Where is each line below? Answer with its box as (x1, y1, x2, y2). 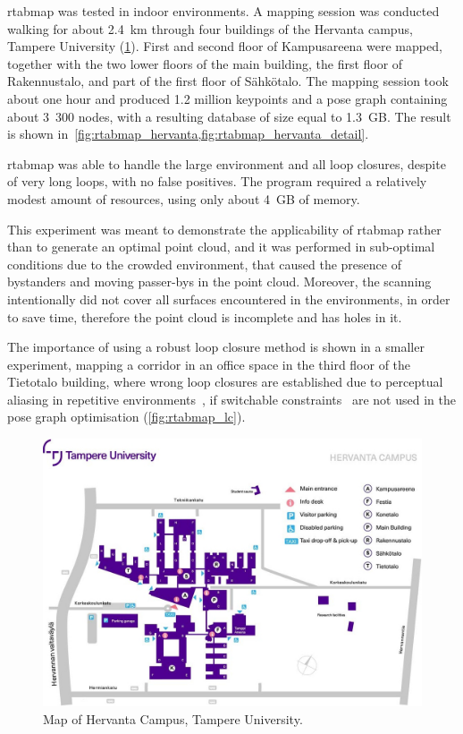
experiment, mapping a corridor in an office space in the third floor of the (7, 354, 411, 373)
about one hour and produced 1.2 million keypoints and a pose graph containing (7, 89, 448, 107)
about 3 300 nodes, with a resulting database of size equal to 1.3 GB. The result (7, 107, 451, 125)
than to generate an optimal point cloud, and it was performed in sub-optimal (7, 237, 435, 256)
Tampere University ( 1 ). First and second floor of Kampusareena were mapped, (7, 37, 442, 55)
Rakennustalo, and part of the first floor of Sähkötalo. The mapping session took (7, 72, 449, 90)
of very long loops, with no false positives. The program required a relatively (7, 172, 427, 191)
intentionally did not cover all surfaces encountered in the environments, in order (7, 289, 450, 308)
